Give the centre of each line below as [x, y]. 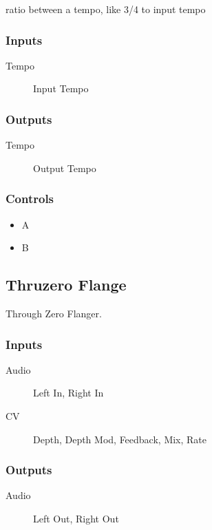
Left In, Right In [68, 393]
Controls [30, 199]
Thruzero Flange [66, 285]
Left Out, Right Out [76, 519]
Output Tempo [65, 168]
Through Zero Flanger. [54, 314]
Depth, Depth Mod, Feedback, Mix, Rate [120, 439]
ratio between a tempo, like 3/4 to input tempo [106, 9]
